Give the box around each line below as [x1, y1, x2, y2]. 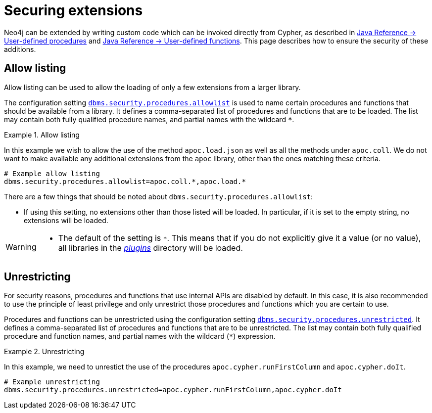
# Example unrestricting [4, 378, 100, 386]
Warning [5, 241, 37, 252]
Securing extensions [4, 2, 143, 19]
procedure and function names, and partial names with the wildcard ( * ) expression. [4, 332, 276, 341]
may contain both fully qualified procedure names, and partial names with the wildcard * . [4, 115, 294, 124]
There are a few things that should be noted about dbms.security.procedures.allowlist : [4, 192, 313, 201]
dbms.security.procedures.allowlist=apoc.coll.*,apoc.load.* [4, 177, 246, 185]
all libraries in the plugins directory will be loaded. [58, 242, 243, 253]
